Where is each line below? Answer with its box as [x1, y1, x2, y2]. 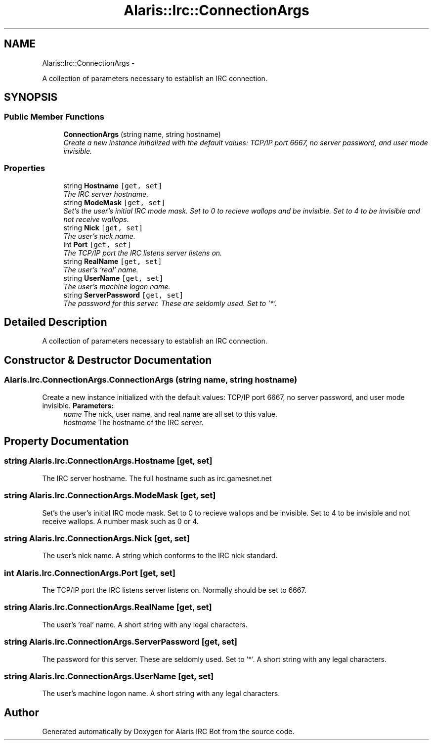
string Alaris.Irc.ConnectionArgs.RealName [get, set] [4, 602, 212, 613]
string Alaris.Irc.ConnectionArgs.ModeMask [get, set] [4, 490, 216, 501]
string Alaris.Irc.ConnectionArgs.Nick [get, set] [4, 533, 190, 543]
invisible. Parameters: [42, 401, 114, 410]
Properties [4, 163, 45, 174]
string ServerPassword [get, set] [63, 290, 184, 299]
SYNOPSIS [4, 91, 58, 104]
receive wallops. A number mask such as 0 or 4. [42, 517, 199, 525]
